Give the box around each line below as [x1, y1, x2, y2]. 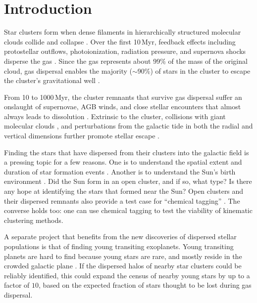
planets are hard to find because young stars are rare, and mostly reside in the [4, 251, 242, 261]
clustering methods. [4, 215, 63, 225]
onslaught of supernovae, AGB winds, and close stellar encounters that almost [4, 101, 241, 112]
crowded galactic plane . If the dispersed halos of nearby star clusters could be [4, 260, 242, 271]
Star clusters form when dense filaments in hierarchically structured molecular [4, 27, 241, 37]
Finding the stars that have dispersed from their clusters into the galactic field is [4, 147, 249, 157]
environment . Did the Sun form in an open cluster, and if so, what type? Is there [4, 176, 252, 186]
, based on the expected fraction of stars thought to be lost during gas [39, 280, 252, 290]
